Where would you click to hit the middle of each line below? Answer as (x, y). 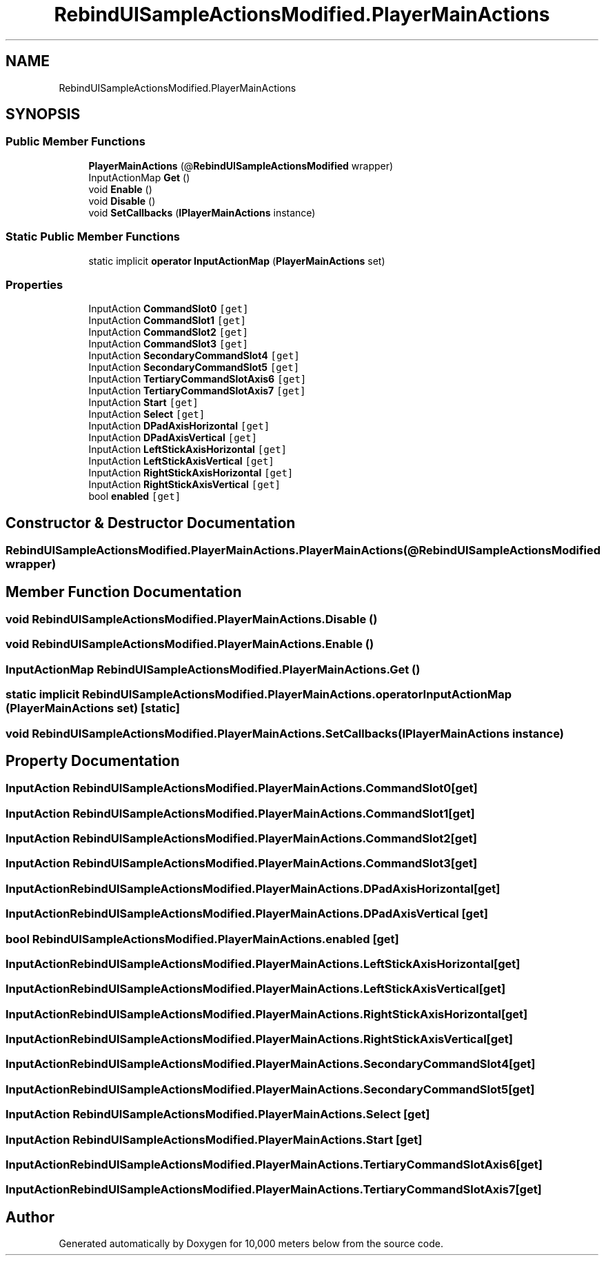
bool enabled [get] (135, 496)
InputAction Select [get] (147, 414)
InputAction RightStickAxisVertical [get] (185, 485)
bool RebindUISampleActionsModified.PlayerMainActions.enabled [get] (202, 939)
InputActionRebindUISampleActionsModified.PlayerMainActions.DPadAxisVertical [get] (247, 914)
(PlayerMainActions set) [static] (93, 708)
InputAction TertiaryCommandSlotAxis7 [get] (197, 391)
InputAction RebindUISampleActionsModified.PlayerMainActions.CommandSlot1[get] (240, 813)
